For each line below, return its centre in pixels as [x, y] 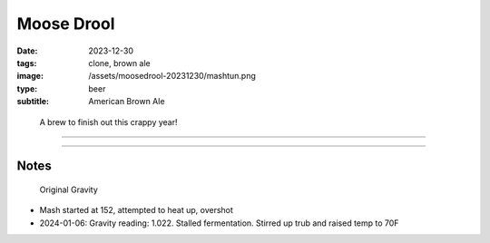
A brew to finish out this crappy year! [108, 121]
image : [30, 76]
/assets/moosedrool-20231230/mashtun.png [172, 76]
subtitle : [33, 102]
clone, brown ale [120, 63]
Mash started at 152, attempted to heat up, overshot [136, 210]
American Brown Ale [127, 102]
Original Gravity [69, 190]
